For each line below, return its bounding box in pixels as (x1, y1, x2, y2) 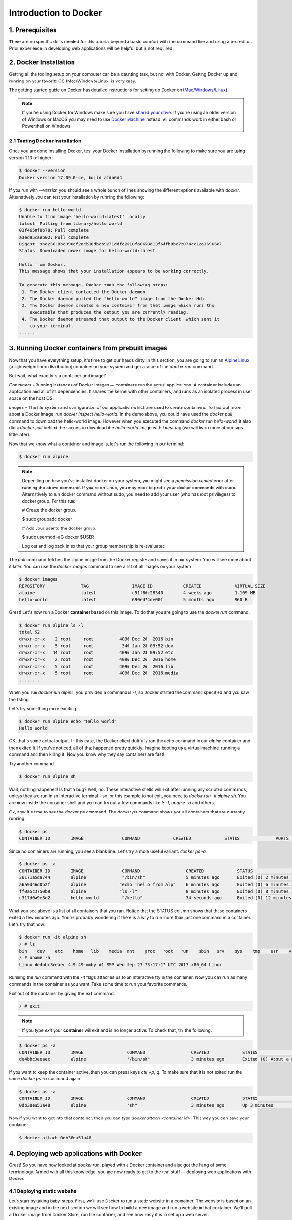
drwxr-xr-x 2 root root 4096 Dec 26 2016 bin (19, 636, 174, 642)
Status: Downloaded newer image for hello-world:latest (19, 248, 156, 254)
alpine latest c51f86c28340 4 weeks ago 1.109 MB (19, 590, 255, 595)
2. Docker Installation (9, 59, 75, 67)
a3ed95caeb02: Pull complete (19, 234, 89, 240)
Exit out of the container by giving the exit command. (9, 990, 115, 996)
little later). (9, 432, 31, 438)
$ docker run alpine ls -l (19, 623, 84, 628)
